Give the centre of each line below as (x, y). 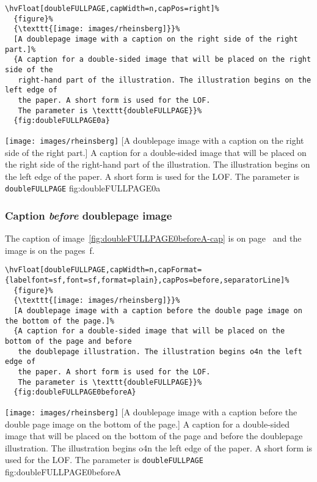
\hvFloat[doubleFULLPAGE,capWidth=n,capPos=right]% (112, 9)
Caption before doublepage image (89, 215)
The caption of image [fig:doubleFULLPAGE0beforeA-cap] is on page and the (153, 238)
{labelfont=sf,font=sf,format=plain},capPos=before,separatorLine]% (147, 280)
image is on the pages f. (50, 250)
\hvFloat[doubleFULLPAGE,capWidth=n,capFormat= (104, 270)
